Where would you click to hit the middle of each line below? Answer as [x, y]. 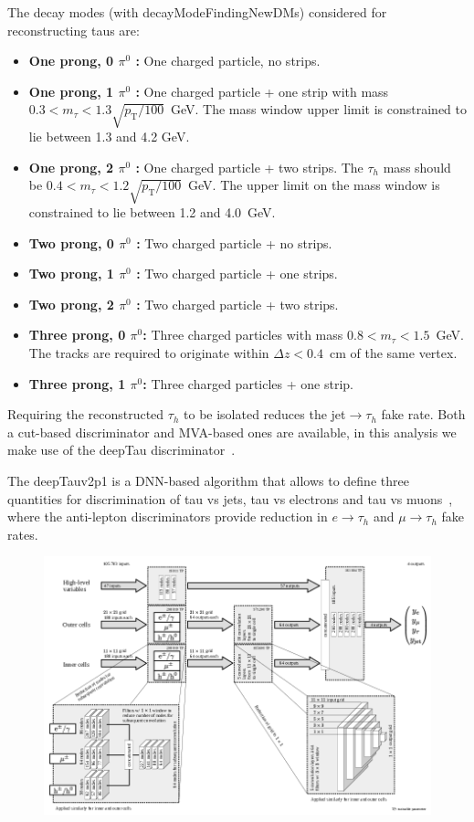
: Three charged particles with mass [243, 335]
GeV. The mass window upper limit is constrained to [318, 109]
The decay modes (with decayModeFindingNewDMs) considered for [197, 12]
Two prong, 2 [71, 304]
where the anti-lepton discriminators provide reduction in [168, 516]
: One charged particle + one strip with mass [262, 91]
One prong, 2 [71, 167]
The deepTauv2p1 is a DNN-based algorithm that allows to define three [208, 481]
